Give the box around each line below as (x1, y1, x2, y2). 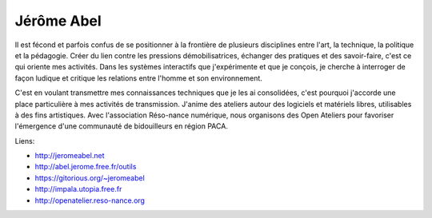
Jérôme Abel (14, 12, 102, 30)
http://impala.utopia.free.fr (34, 184, 122, 194)
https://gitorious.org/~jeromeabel (34, 172, 146, 183)
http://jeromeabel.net (34, 151, 105, 161)
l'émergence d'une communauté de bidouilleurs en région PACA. (14, 121, 228, 131)
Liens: (14, 136, 35, 145)
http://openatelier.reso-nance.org (34, 196, 146, 205)
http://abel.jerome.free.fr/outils (34, 162, 137, 172)
